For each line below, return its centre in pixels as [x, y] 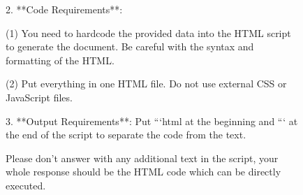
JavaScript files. [39, 97]
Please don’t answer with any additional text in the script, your [142, 158]
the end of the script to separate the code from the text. [126, 135]
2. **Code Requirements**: [64, 9]
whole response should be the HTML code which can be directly [143, 172]
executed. [26, 185]
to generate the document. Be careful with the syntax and [130, 46]
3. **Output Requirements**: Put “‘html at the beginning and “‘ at [152, 121]
